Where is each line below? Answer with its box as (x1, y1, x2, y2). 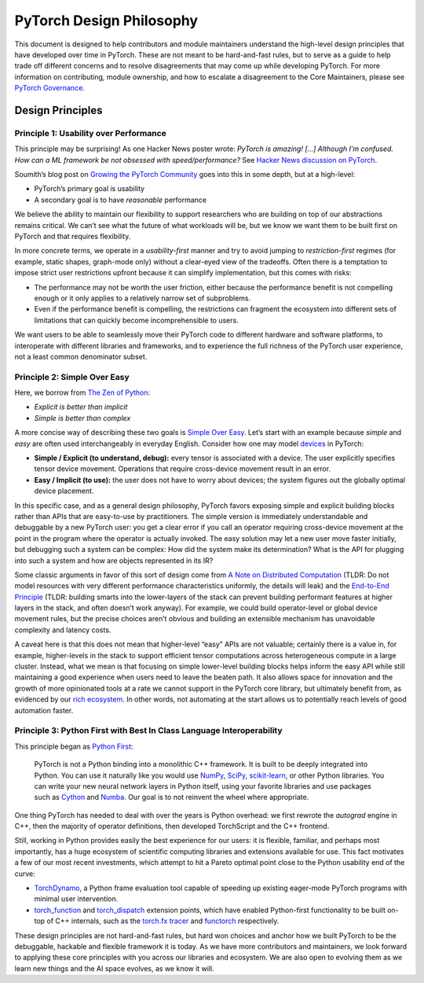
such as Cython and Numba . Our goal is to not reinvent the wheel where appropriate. (34, 793, 309, 802)
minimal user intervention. (34, 894, 119, 904)
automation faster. (14, 705, 74, 715)
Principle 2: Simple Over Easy (14, 371, 130, 382)
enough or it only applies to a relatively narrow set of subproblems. (34, 293, 251, 303)
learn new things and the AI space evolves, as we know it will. (14, 963, 215, 973)
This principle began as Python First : (14, 742, 133, 751)
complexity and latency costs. (14, 625, 111, 635)
